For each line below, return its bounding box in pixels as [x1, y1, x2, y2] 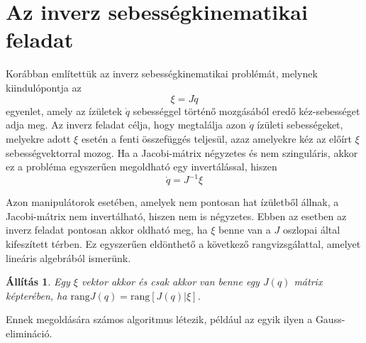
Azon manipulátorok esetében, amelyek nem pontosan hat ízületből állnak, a [6, 195, 339, 209]
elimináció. [6, 325, 52, 340]
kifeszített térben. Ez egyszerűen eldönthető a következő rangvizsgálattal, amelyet [6, 236, 361, 251]
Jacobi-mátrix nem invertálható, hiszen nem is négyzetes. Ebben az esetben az [6, 208, 347, 223]
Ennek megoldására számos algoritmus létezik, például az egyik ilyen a [6, 312, 313, 327]
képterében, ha [6, 288, 67, 303]
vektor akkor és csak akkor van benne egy [81, 274, 260, 289]
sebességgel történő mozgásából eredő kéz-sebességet [133, 103, 360, 118]
